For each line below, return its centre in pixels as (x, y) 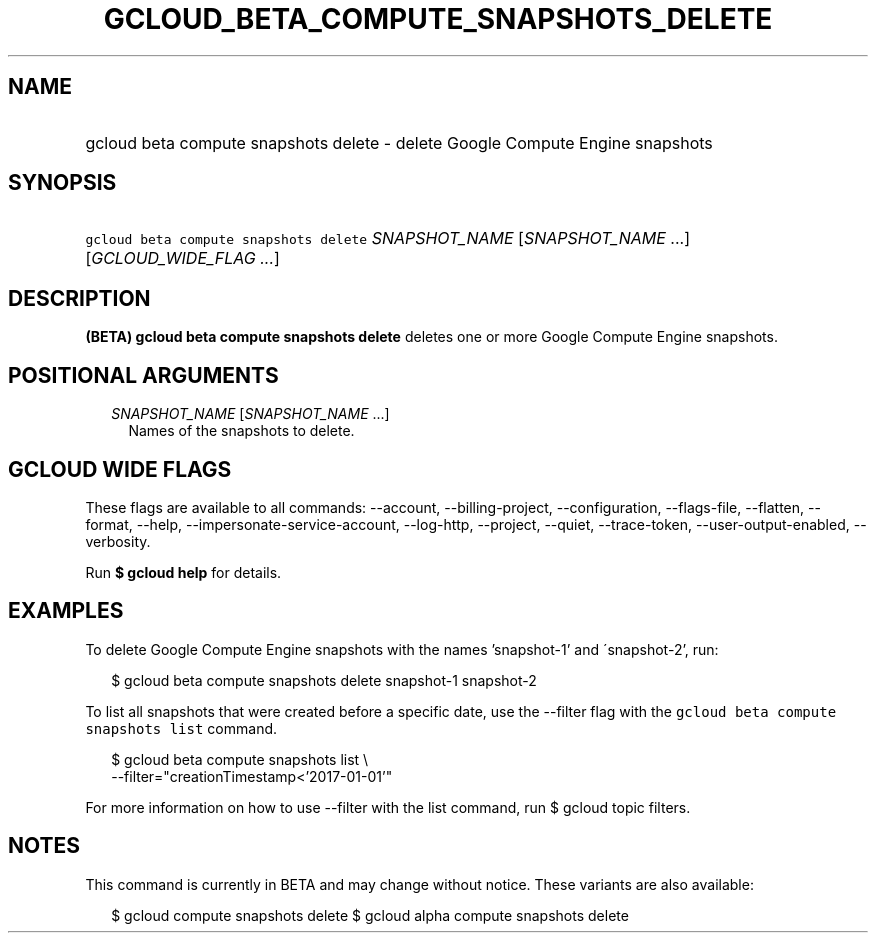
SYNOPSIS (62, 183)
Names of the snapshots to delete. (241, 431)
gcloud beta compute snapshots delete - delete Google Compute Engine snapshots (399, 142)
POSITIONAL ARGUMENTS (143, 375)
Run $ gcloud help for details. (183, 572)
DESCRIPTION (79, 298)
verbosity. (118, 541)
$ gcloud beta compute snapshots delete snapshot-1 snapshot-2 (324, 680)
